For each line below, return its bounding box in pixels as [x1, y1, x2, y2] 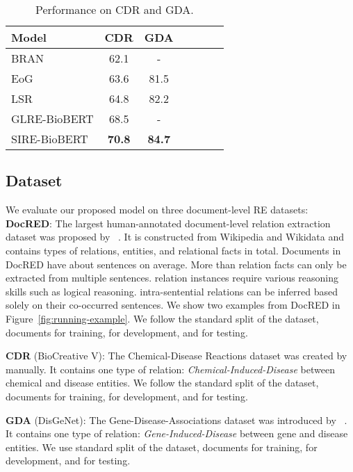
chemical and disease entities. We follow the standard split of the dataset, [6, 375, 319, 390]
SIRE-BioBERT [11, 131, 88, 147]
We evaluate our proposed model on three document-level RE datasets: [6, 202, 309, 217]
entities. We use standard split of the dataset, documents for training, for [6, 439, 318, 454]
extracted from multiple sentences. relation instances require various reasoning [6, 270, 339, 285]
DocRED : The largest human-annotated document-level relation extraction [6, 215, 331, 230]
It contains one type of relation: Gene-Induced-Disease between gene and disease [6, 426, 348, 441]
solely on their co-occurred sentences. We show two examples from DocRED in [6, 298, 340, 312]
